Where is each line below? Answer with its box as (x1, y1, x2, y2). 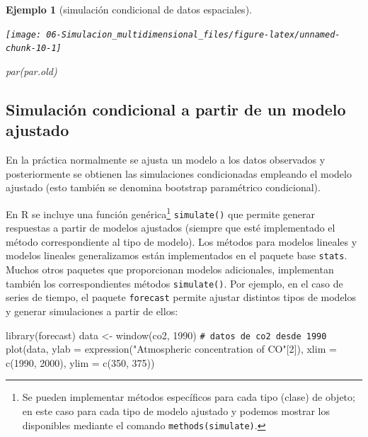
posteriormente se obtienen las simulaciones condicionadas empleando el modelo (6, 166, 352, 181)
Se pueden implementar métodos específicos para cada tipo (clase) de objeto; (22, 390, 355, 404)
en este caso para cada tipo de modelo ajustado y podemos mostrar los (22, 403, 330, 418)
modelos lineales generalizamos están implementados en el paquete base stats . (6, 248, 347, 263)
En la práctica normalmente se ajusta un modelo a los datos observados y (6, 152, 326, 167)
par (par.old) (6, 63, 57, 78)
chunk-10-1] (6, 43, 62, 54)
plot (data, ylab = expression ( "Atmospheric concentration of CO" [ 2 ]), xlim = (6, 341, 337, 356)
